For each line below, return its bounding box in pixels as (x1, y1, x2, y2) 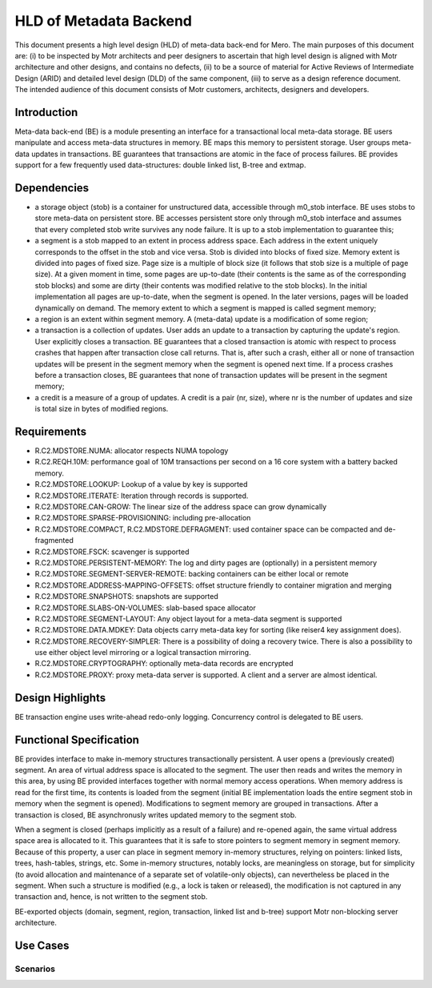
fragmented (34, 536, 74, 545)
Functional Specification (14, 733, 140, 746)
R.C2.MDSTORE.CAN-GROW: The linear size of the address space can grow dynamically (34, 501, 327, 512)
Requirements (14, 424, 87, 438)
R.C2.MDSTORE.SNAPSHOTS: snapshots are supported (34, 592, 219, 601)
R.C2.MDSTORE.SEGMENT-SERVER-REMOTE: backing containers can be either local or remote (34, 569, 349, 579)
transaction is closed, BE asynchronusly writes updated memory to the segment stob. (14, 809, 298, 820)
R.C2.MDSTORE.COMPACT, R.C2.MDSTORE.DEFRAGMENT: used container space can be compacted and (34, 524, 383, 534)
